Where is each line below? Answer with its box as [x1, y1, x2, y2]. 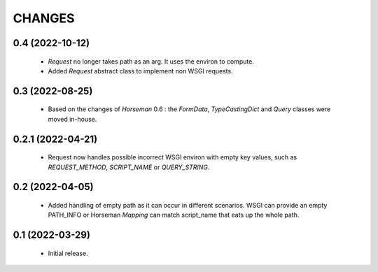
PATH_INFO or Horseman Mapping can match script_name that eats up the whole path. [48, 210, 300, 220]
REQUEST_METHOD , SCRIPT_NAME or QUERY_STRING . [48, 163, 210, 171]
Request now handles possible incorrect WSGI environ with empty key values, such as [48, 153, 297, 162]
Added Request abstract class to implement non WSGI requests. [48, 66, 234, 75]
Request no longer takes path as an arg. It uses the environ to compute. [48, 57, 255, 66]
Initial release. [48, 249, 88, 257]
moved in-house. [48, 115, 97, 123]
